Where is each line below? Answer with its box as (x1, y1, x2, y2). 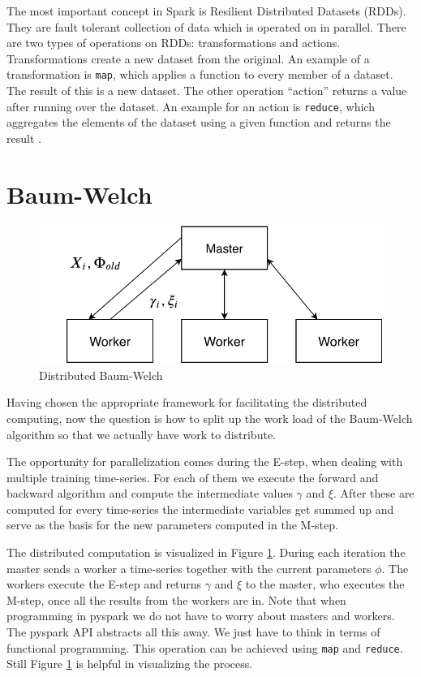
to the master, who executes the (245, 576, 405, 593)
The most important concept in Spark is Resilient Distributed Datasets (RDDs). (6, 2, 406, 19)
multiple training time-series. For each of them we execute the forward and (6, 468, 379, 485)
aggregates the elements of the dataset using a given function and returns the (6, 114, 391, 131)
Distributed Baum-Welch (39, 366, 163, 383)
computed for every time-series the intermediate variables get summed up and (6, 500, 394, 517)
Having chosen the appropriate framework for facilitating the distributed (6, 394, 367, 411)
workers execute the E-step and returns (6, 576, 202, 593)
